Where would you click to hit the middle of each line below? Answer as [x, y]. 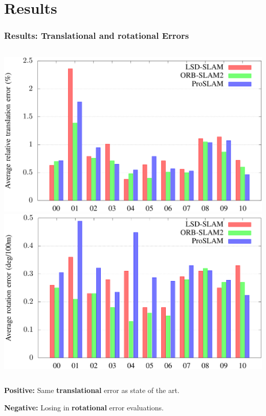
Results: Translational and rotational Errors [97, 36]
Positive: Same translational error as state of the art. [92, 390]
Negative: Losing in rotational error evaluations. [84, 408]
